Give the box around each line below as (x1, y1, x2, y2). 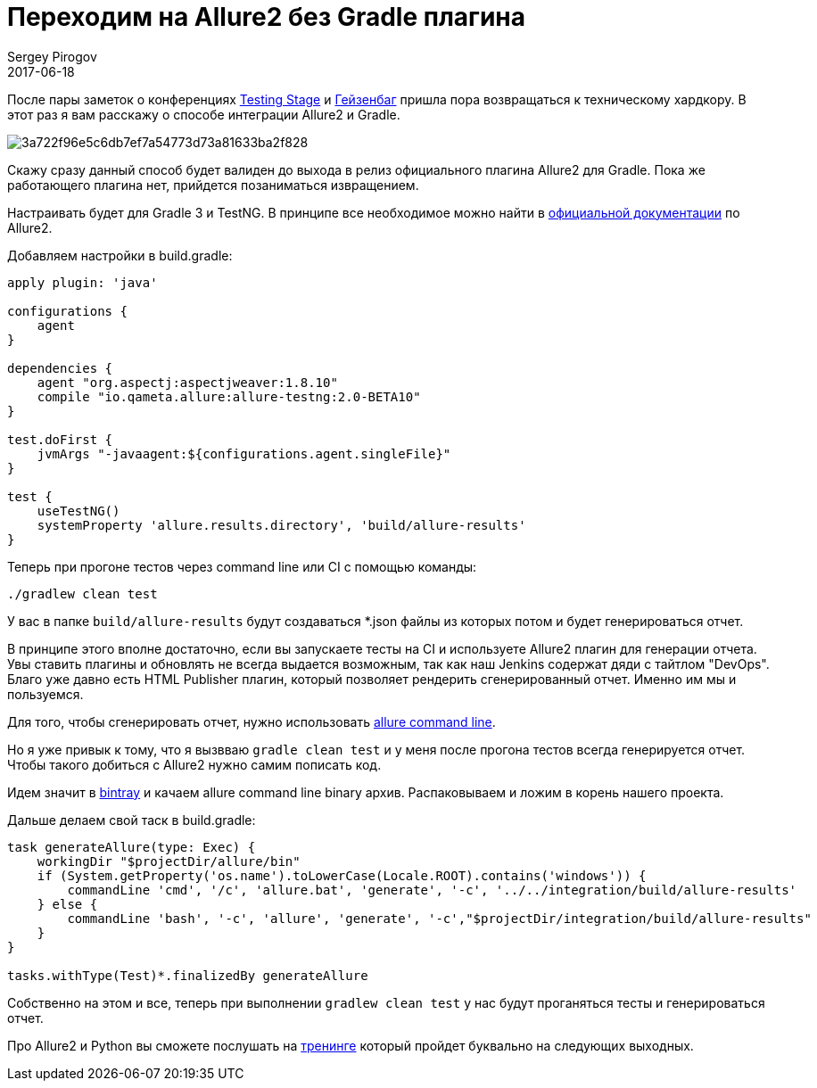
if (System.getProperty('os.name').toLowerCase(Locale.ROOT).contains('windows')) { (37, 868, 647, 883)
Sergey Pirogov (7, 48, 97, 64)
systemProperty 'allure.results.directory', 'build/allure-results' (37, 517, 526, 532)
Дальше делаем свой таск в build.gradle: (7, 812, 256, 828)
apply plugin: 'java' (7, 275, 158, 290)
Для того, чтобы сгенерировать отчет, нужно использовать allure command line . (7, 713, 496, 729)
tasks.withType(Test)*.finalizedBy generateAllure (7, 968, 368, 983)
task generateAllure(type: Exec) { (7, 839, 256, 854)
